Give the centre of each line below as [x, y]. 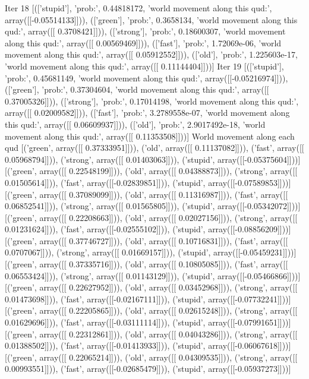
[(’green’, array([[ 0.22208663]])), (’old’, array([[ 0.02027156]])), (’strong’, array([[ [151, 217]
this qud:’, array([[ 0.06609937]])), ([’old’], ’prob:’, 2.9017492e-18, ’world [135, 124]
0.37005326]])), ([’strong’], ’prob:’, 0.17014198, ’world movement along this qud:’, [152, 101]
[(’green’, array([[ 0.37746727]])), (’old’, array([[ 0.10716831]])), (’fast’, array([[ [146, 240]
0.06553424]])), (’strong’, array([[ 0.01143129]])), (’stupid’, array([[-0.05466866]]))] [153, 275]
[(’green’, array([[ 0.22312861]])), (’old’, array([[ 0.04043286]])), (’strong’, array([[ [151, 334]
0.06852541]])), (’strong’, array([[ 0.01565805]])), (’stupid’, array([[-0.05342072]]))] [153, 206]
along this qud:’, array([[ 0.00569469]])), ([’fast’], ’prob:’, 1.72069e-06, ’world [143, 42]
